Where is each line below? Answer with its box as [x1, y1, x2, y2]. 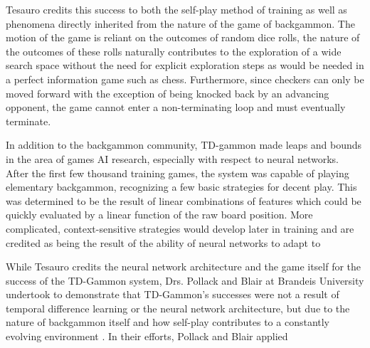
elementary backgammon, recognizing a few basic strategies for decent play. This [6, 179, 357, 194]
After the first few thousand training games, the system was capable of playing [6, 165, 349, 180]
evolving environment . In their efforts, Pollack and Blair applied [6, 329, 288, 344]
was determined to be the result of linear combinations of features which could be [6, 193, 361, 208]
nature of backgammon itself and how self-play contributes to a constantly [6, 315, 329, 329]
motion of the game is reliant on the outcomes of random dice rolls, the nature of [6, 30, 360, 45]
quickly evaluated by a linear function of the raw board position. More [6, 207, 313, 222]
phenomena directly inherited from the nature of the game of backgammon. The [6, 16, 355, 31]
